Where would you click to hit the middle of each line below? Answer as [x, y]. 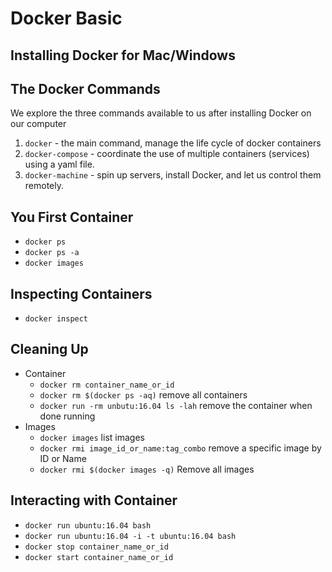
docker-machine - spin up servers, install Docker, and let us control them [173, 175]
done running [67, 416]
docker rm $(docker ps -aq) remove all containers [143, 394]
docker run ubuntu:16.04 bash [88, 525]
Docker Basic [66, 18]
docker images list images [92, 437]
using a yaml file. [59, 164]
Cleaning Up [49, 349]
